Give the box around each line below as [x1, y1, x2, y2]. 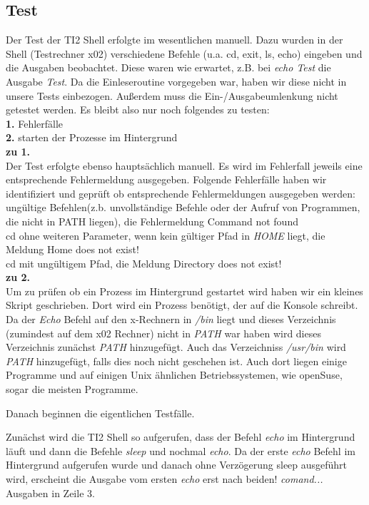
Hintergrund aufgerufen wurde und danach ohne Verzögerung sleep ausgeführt [6, 457, 348, 472]
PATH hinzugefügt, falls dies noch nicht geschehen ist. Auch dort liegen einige [6, 353, 347, 368]
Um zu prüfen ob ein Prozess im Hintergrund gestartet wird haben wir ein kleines [6, 283, 363, 298]
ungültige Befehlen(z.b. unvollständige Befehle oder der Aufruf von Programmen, [6, 200, 360, 215]
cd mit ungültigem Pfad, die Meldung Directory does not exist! [6, 255, 282, 270]
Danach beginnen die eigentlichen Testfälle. [6, 405, 195, 420]
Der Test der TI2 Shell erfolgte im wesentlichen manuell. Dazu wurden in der [6, 32, 343, 47]
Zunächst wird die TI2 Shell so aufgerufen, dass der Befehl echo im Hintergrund [6, 429, 355, 444]
